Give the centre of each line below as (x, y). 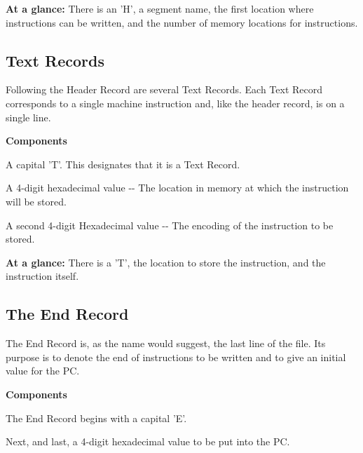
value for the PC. (43, 371)
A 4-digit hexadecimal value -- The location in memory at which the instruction (177, 188)
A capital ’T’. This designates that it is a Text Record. (123, 164)
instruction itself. (42, 276)
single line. (28, 117)
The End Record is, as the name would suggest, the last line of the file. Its (166, 343)
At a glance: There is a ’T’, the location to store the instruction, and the (166, 262)
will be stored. (36, 201)
